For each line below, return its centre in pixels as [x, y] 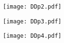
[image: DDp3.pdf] [32, 21]
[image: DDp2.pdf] [32, 7]
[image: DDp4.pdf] [32, 36]
